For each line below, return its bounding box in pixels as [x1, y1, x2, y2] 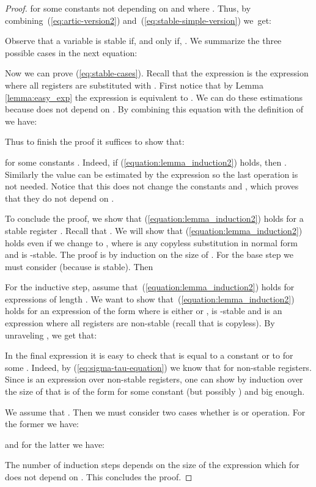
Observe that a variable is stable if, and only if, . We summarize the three [5, 34, 282, 47]
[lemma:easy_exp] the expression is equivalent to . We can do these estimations [5, 90, 303, 103]
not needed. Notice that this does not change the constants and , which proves [5, 180, 299, 192]
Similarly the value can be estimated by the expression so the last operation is [5, 167, 298, 180]
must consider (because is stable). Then [5, 260, 153, 273]
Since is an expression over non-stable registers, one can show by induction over [5, 373, 303, 386]
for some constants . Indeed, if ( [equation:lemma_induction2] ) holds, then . [5, 155, 287, 168]
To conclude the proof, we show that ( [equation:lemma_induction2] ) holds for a [5, 212, 304, 225]
